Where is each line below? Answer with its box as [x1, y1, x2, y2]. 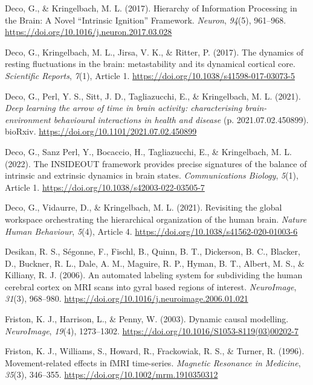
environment [5, 113, 51, 126]
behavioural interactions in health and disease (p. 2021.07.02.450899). [53, 113, 309, 126]
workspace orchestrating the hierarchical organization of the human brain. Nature [5, 212, 307, 225]
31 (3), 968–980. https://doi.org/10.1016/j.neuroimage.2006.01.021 [5, 292, 248, 305]
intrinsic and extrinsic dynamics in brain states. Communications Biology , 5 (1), [5, 169, 298, 182]
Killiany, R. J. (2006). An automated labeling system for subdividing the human [5, 269, 303, 281]
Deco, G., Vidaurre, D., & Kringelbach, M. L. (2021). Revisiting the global [5, 201, 282, 214]
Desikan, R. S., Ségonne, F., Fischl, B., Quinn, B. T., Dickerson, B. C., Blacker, [5, 245, 300, 258]
